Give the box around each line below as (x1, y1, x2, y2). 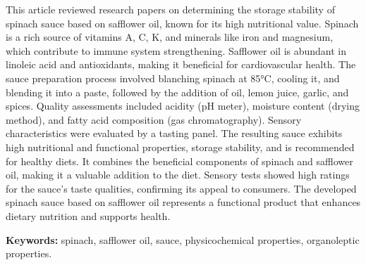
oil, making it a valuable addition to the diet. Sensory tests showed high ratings (6, 167, 350, 182)
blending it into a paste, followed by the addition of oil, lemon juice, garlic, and (6, 84, 349, 99)
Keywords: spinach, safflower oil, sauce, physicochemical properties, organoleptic (6, 232, 360, 247)
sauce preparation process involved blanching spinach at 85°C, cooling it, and (6, 70, 340, 85)
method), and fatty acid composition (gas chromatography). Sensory (6, 112, 302, 127)
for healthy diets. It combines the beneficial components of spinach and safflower (6, 153, 353, 168)
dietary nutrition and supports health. (6, 208, 171, 223)
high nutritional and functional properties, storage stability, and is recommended (6, 139, 355, 154)
